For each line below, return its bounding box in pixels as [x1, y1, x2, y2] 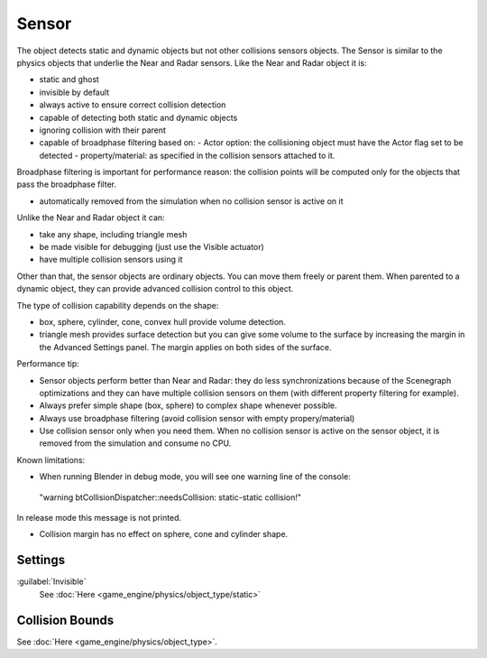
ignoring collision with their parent [39, 125, 167, 135]
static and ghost [39, 74, 99, 85]
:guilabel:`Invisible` [16, 576, 87, 587]
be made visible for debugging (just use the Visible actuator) [39, 242, 265, 253]
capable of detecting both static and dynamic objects [39, 112, 238, 123]
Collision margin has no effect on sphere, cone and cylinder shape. [39, 529, 289, 540]
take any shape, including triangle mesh [39, 228, 188, 239]
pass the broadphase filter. [16, 179, 117, 190]
